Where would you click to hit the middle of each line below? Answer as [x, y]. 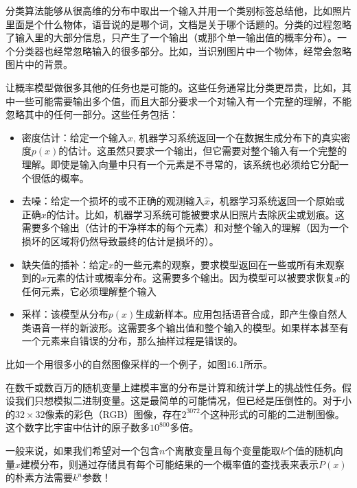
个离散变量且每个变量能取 [223, 451]
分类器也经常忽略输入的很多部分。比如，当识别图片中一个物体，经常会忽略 [183, 50]
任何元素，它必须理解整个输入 [89, 291]
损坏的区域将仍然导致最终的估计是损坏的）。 [120, 241]
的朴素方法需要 [39, 477]
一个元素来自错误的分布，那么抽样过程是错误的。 [132, 341]
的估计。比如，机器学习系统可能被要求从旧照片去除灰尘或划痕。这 [195, 214]
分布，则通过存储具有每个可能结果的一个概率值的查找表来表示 [180, 464]
